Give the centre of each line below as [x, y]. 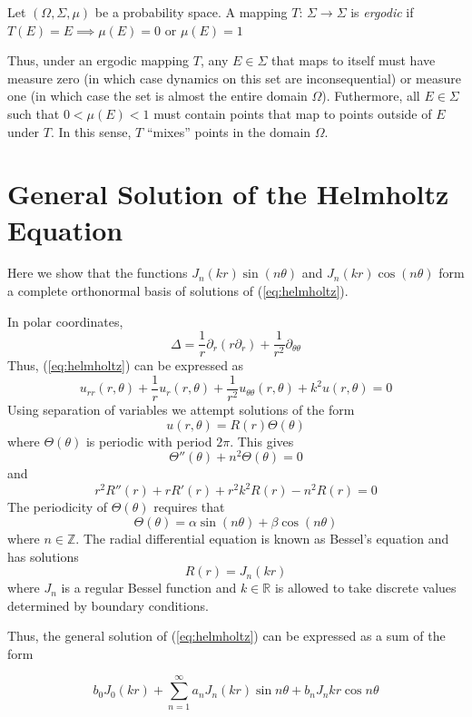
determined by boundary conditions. [108, 605]
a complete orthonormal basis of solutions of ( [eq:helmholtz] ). [178, 291]
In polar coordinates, [65, 321]
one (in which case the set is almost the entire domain [157, 96]
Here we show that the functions [98, 273]
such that [34, 113]
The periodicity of [58, 507]
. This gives [262, 441]
